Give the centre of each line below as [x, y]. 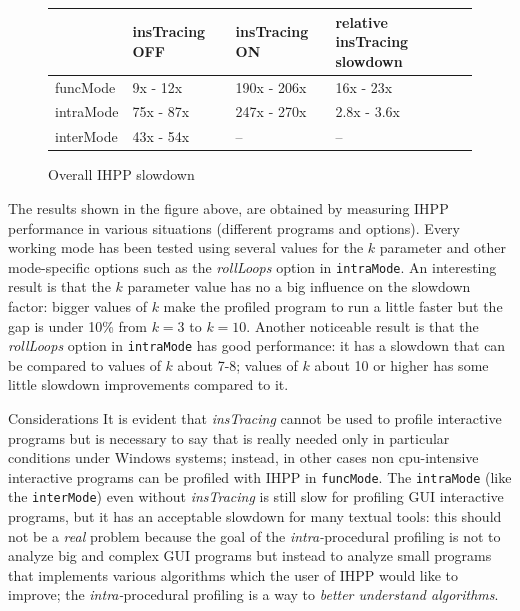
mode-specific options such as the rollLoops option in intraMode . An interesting [252, 266]
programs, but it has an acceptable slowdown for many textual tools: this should [255, 516]
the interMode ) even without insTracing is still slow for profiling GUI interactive [256, 496]
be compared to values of [84, 364]
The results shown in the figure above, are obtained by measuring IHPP [228, 207]
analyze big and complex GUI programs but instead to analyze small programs [250, 555]
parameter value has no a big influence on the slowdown [299, 286]
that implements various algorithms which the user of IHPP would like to [233, 574]
